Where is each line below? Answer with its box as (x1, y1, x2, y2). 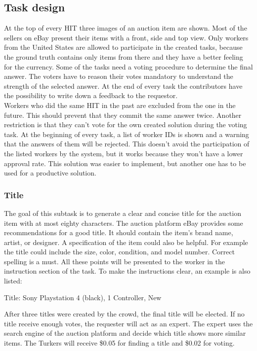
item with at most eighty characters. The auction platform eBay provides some (4, 217, 243, 228)
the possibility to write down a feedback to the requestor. (4, 90, 178, 101)
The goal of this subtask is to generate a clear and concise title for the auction (4, 208, 241, 218)
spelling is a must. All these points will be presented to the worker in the (4, 256, 225, 266)
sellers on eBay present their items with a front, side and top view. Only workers (4, 32, 249, 42)
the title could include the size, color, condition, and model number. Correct (4, 246, 235, 257)
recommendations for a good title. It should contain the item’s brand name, (4, 227, 233, 238)
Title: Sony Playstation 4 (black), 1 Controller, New (4, 292, 162, 302)
